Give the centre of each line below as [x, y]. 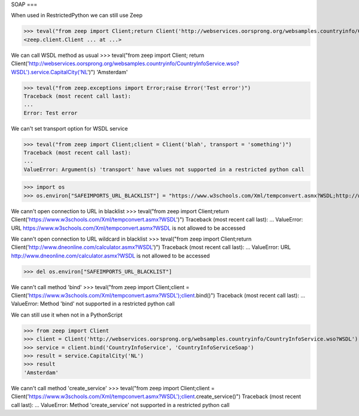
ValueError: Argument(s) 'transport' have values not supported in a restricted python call [164, 169]
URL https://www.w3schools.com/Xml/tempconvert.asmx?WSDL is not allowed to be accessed [128, 228]
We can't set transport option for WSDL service [69, 128]
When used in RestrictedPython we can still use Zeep [77, 16]
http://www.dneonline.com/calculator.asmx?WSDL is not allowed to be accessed [110, 256]
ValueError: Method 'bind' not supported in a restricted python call [93, 304]
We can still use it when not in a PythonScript [67, 315]
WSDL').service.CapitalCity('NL [49, 72]
